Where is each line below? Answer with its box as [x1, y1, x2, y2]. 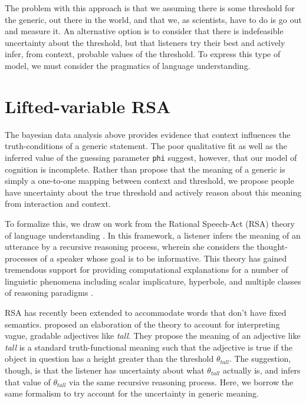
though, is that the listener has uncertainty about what [5, 364, 205, 376]
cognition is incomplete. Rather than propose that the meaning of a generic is [5, 163, 285, 175]
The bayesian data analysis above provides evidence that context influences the [5, 128, 291, 140]
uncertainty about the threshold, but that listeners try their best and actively [5, 36, 285, 48]
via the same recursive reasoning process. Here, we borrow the [69, 375, 294, 388]
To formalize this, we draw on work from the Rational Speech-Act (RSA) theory [5, 217, 295, 229]
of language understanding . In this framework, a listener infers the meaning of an [5, 229, 301, 241]
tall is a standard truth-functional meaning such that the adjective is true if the [5, 341, 292, 353]
